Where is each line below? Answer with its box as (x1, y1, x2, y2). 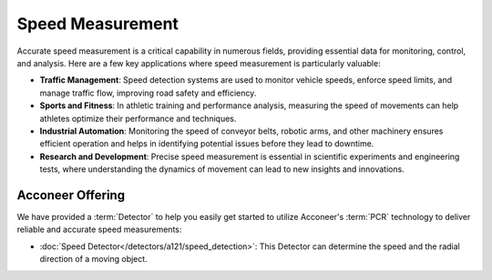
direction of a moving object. (39, 254, 148, 265)
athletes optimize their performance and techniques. (39, 113, 237, 124)
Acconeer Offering (16, 187, 126, 203)
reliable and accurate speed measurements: (16, 224, 182, 235)
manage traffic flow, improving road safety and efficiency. (39, 87, 257, 98)
